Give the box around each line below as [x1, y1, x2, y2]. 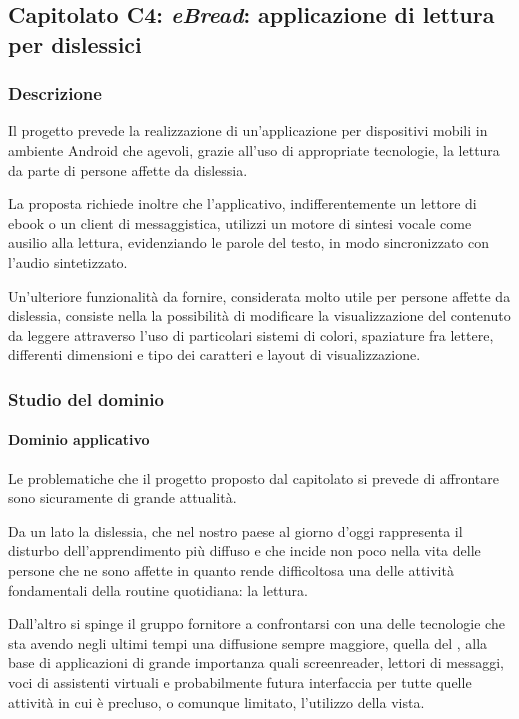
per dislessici [8, 28, 142, 59]
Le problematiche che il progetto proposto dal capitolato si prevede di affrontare [8, 467, 499, 488]
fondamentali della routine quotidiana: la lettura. [8, 579, 308, 600]
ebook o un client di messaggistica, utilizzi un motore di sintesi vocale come [8, 212, 472, 233]
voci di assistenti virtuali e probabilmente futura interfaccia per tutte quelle [8, 671, 472, 692]
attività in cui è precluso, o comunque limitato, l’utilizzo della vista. [8, 691, 425, 712]
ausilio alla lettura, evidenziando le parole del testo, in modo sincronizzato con [8, 232, 490, 253]
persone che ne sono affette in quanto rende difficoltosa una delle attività [8, 559, 454, 580]
